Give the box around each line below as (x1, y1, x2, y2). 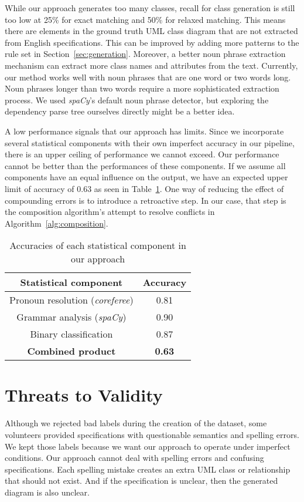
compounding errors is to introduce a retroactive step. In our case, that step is (5, 194, 286, 206)
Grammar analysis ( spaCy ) (16, 310, 127, 324)
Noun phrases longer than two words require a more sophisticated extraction (5, 82, 279, 95)
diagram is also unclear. (5, 486, 90, 498)
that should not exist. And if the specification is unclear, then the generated (5, 474, 278, 487)
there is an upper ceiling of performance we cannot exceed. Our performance (5, 148, 279, 160)
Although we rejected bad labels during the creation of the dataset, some (5, 417, 267, 429)
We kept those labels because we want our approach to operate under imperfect (5, 440, 291, 452)
